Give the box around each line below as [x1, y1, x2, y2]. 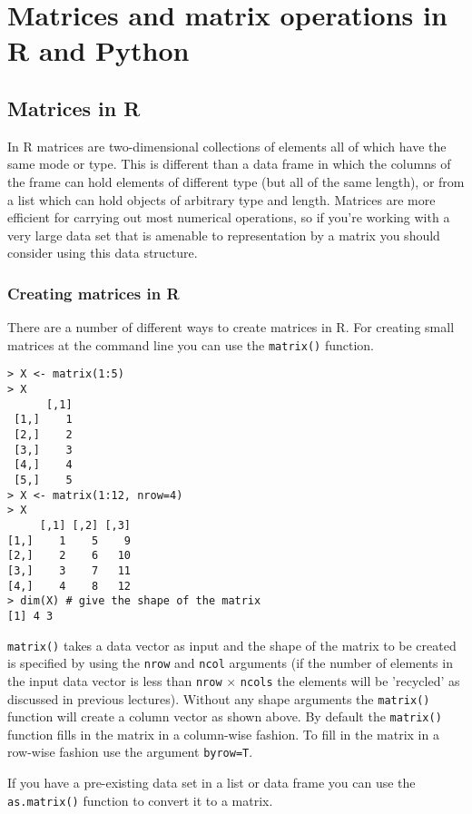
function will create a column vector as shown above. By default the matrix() [7, 707, 442, 726]
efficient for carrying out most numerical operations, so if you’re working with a [7, 208, 450, 227]
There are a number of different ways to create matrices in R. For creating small [7, 318, 455, 337]
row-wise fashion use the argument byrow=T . [7, 742, 253, 761]
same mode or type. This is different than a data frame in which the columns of [7, 154, 451, 173]
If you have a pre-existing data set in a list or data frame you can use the [7, 773, 416, 792]
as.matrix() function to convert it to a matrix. [7, 790, 273, 809]
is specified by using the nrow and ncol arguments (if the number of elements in [7, 653, 453, 672]
